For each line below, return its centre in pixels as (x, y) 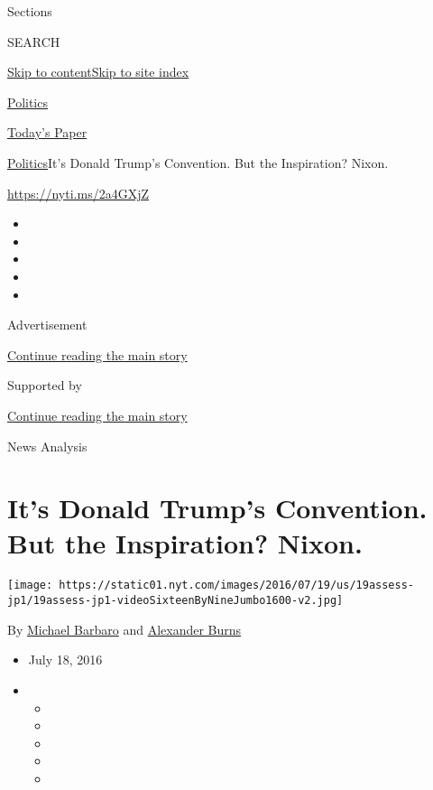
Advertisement (47, 325)
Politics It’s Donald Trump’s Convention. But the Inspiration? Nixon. (198, 162)
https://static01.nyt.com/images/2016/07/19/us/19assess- (237, 586)
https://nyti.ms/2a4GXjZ (78, 193)
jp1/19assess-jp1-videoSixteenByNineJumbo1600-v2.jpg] (175, 601)
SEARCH (34, 41)
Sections (30, 11)
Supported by (45, 385)
